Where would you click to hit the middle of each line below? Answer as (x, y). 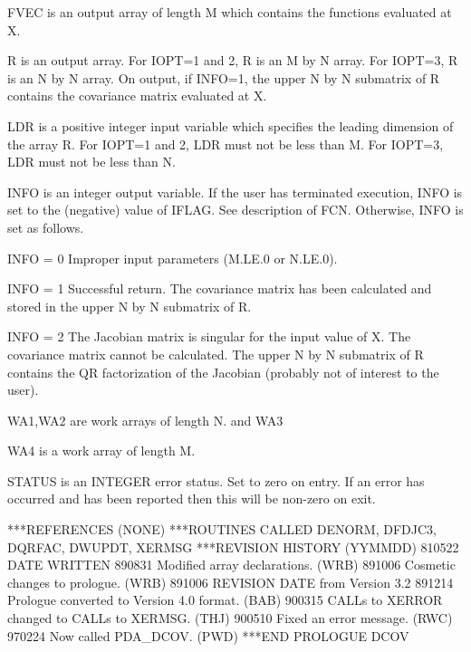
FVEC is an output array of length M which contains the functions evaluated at (230, 12)
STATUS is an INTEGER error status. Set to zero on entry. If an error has (216, 480)
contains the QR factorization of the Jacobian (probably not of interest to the (223, 372)
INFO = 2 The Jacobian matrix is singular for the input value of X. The (209, 336)
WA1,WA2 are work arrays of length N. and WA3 (145, 420)
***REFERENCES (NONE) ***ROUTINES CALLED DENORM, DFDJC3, (222, 529)
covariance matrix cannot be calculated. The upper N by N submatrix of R (216, 354)
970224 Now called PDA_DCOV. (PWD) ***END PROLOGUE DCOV (208, 635)
